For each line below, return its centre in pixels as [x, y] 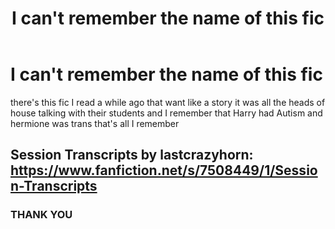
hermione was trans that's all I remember [95, 123]
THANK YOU [41, 215]
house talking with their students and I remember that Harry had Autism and [166, 113]
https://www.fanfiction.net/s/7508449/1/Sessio [164, 170]
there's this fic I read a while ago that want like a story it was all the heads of [168, 102]
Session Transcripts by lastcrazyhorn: [132, 155]
